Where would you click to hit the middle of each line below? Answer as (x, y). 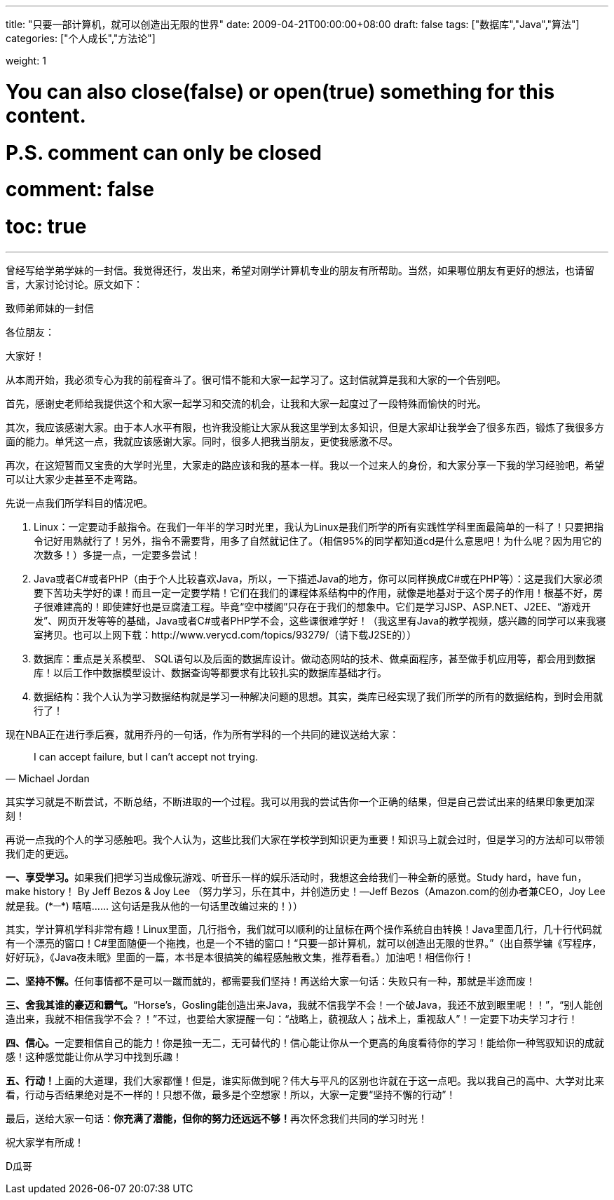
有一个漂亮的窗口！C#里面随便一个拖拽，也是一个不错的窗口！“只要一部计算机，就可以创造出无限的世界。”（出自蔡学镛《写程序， (304, 943)
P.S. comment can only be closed (164, 152)
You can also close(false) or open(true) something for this (280, 91)
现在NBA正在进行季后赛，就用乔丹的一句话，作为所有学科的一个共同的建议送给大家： (203, 734)
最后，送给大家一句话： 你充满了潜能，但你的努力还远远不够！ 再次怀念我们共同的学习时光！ (217, 1119)
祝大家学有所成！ (45, 1143)
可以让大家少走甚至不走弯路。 (74, 479)
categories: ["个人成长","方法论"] (81, 38)
